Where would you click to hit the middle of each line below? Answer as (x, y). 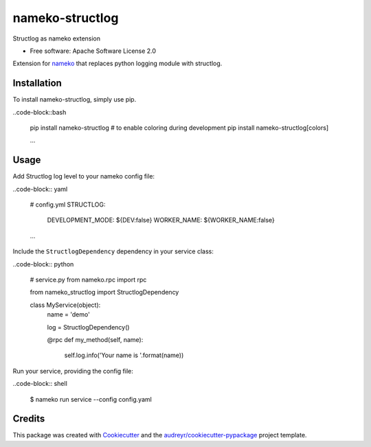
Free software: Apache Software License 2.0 (93, 51)
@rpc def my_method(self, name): (95, 340)
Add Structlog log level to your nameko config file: (83, 176)
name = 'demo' (69, 314)
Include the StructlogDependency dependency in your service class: (113, 251)
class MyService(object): (65, 305)
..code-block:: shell (40, 384)
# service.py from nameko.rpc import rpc (88, 280)
